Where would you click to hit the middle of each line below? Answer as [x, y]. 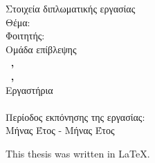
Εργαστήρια [29, 89]
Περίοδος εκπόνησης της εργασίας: [75, 116]
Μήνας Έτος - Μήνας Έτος [60, 130]
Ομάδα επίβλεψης [41, 49]
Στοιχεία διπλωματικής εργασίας [71, 8]
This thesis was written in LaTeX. [78, 153]
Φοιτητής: [25, 36]
